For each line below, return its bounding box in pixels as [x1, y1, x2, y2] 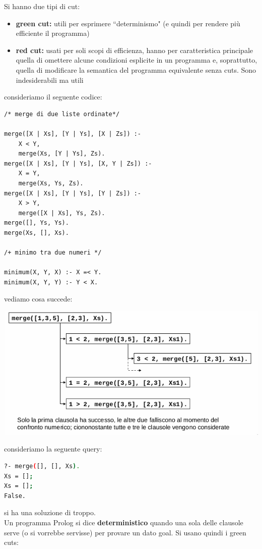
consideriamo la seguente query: [4, 443, 102, 454]
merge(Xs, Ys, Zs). [18, 179, 84, 187]
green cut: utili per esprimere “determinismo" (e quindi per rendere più [16, 18, 240, 28]
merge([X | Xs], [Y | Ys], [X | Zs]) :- [4, 130, 142, 137]
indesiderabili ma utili [16, 74, 84, 85]
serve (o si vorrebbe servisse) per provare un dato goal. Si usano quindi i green [4, 527, 246, 537]
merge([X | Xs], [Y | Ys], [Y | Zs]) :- [4, 189, 142, 197]
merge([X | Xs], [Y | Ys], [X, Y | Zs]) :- [4, 160, 152, 167]
